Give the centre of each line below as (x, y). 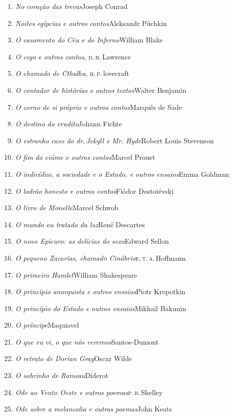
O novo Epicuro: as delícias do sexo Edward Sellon (92, 241)
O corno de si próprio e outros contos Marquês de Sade (99, 107)
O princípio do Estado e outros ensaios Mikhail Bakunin (101, 308)
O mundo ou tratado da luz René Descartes (80, 224)
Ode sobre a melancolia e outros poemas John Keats (94, 409)
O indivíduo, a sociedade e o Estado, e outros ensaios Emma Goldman (122, 174)
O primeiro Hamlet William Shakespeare (76, 274)
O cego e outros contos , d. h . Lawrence (73, 56)
